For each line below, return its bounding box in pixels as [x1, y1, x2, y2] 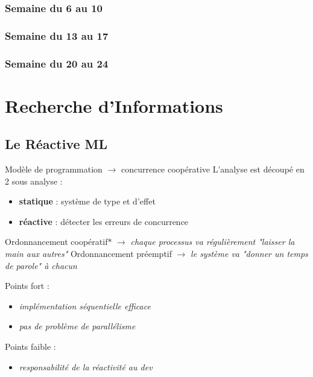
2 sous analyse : [5, 174, 63, 187]
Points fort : [5, 279, 49, 292]
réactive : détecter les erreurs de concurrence [19, 215, 189, 227]
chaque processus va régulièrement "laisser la [130, 235, 295, 248]
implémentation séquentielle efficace [19, 299, 151, 312]
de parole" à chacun [5, 259, 77, 271]
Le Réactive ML [5, 135, 108, 153]
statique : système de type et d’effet [19, 195, 156, 208]
